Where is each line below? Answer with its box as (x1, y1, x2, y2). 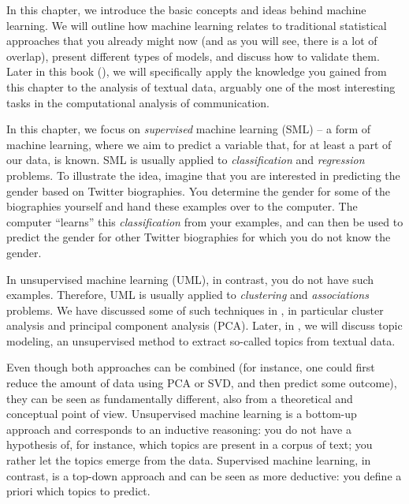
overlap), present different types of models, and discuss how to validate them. (6, 47, 380, 64)
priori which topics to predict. (6, 483, 151, 499)
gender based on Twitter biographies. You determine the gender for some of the (6, 182, 390, 199)
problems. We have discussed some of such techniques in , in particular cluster (6, 301, 384, 318)
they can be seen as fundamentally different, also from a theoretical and (6, 390, 353, 406)
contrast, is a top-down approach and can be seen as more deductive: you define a (6, 467, 402, 483)
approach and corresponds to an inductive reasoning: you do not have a (6, 420, 351, 437)
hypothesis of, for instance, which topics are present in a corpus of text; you (6, 436, 373, 453)
